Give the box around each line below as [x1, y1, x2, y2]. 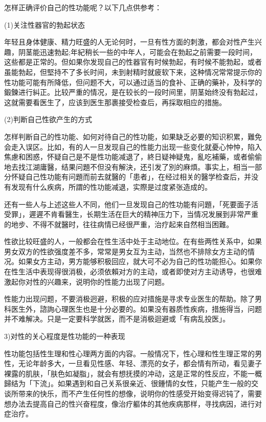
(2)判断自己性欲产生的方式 [4, 114, 92, 125]
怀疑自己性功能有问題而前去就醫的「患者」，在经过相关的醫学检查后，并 [11, 171, 251, 182]
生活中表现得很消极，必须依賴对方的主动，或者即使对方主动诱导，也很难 [18, 266, 262, 277]
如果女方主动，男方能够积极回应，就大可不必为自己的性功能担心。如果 [18, 256, 255, 267]
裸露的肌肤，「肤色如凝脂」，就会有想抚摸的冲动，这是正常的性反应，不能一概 [4, 368, 262, 378]
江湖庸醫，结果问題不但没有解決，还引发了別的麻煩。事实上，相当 [25, 161, 248, 172]
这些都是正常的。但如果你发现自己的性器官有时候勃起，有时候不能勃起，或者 [4, 56, 262, 67]
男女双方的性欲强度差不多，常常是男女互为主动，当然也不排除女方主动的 [4, 246, 248, 256]
